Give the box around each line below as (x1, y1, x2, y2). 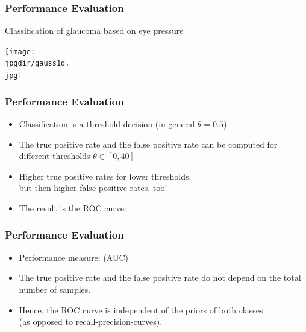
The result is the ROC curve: (19, 201, 126, 214)
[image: (5, 47, 36, 56)
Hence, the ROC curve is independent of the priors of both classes (19, 303, 263, 316)
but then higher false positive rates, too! (19, 181, 167, 194)
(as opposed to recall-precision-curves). (19, 315, 163, 328)
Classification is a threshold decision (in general (19, 117, 195, 130)
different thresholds (19, 149, 90, 162)
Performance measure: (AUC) (19, 251, 128, 263)
